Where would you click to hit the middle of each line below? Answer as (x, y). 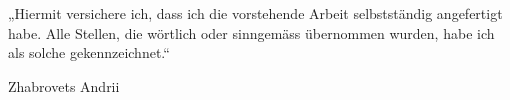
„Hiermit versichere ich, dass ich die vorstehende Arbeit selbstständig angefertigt (255, 13)
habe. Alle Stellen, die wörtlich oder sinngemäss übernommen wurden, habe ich (251, 32)
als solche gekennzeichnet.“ (89, 52)
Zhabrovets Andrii (64, 85)
